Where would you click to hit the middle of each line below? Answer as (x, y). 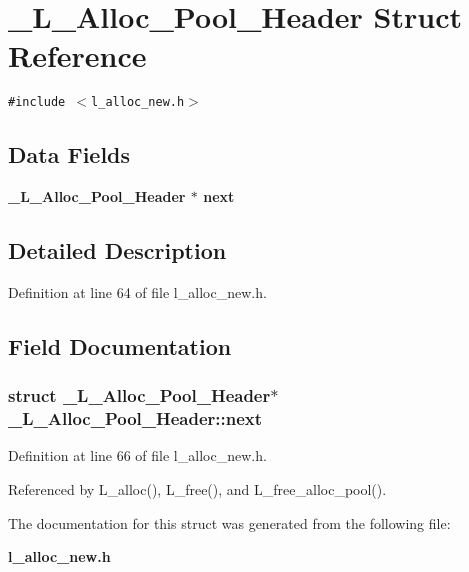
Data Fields (69, 154)
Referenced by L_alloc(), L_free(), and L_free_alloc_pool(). (197, 489)
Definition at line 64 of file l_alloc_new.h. (137, 291)
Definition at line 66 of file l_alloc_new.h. (137, 455)
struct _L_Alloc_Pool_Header (139, 395)
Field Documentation (120, 345)
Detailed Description (117, 250)
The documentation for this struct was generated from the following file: (229, 522)
